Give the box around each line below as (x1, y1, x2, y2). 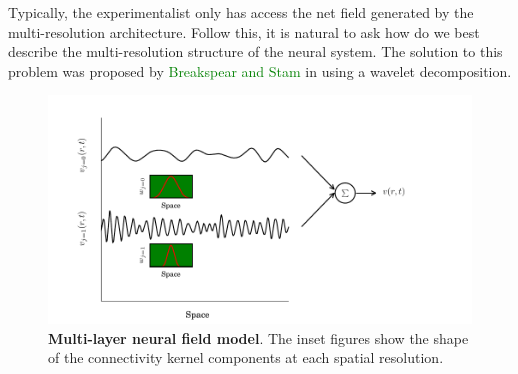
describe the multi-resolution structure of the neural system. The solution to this (8, 41, 503, 62)
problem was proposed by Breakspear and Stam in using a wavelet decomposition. (8, 60, 512, 81)
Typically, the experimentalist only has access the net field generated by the (8, 2, 474, 22)
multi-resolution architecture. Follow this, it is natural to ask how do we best (8, 21, 480, 42)
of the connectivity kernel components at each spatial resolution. (48, 347, 444, 368)
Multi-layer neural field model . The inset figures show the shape (48, 327, 469, 348)
